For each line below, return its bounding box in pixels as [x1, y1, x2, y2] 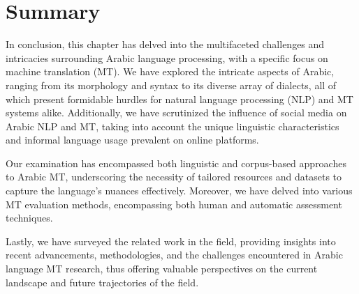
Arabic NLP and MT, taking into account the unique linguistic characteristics [6, 118, 339, 133]
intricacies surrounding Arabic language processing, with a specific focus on [6, 50, 328, 65]
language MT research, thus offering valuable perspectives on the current [6, 261, 318, 276]
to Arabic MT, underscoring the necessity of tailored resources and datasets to [6, 169, 342, 184]
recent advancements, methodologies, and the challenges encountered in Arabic [6, 247, 343, 262]
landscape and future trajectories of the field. [6, 274, 199, 289]
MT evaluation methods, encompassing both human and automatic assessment [6, 196, 342, 211]
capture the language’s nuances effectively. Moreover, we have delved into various [6, 183, 353, 198]
